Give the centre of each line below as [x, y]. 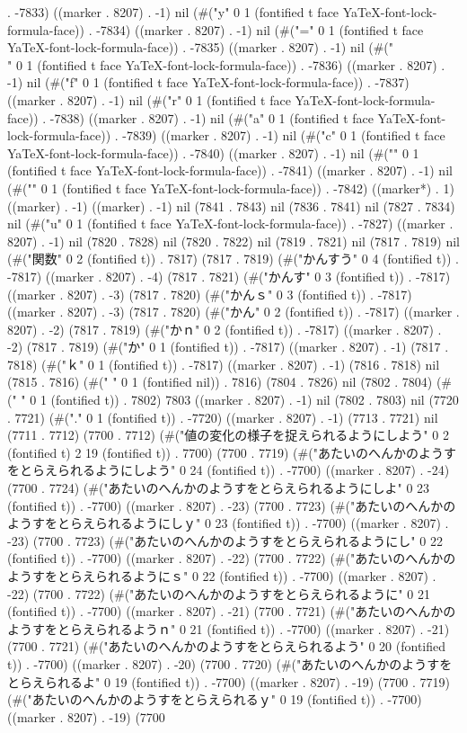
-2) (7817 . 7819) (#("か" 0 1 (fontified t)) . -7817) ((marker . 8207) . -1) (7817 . [228, 347]
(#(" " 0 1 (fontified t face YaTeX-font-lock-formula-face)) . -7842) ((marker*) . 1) [231, 188]
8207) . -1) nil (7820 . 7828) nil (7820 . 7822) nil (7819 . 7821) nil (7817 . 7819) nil [233, 241]
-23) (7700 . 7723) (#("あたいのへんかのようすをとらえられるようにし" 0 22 [225, 540]
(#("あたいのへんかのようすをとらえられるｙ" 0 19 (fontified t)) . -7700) [215, 699]
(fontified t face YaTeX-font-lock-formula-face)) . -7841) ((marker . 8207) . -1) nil [230, 170]
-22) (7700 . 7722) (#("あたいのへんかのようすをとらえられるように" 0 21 [219, 593]
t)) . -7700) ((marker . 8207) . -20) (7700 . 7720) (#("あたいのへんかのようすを [230, 663]
